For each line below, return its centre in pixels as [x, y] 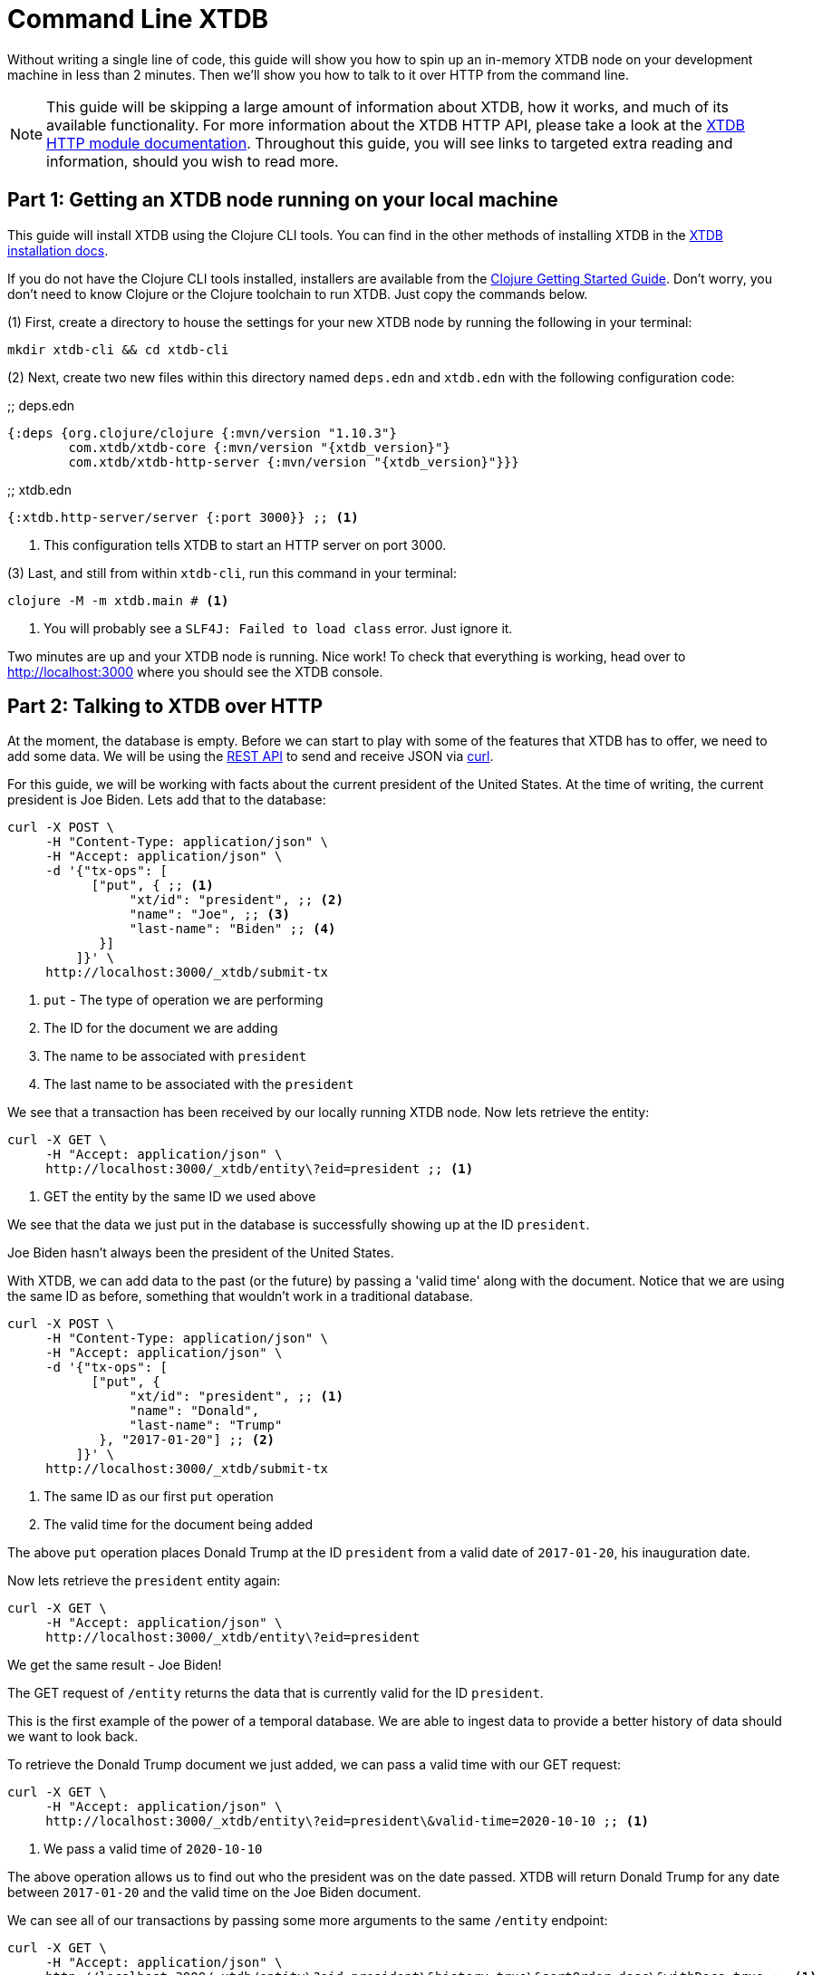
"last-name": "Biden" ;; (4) [232, 929]
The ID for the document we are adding [161, 1028]
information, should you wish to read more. [193, 161]
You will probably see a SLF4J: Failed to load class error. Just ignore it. [278, 628]
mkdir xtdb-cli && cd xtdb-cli [118, 349]
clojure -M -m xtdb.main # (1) [118, 600]
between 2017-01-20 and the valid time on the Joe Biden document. [214, 1893]
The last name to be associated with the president [199, 1084]
